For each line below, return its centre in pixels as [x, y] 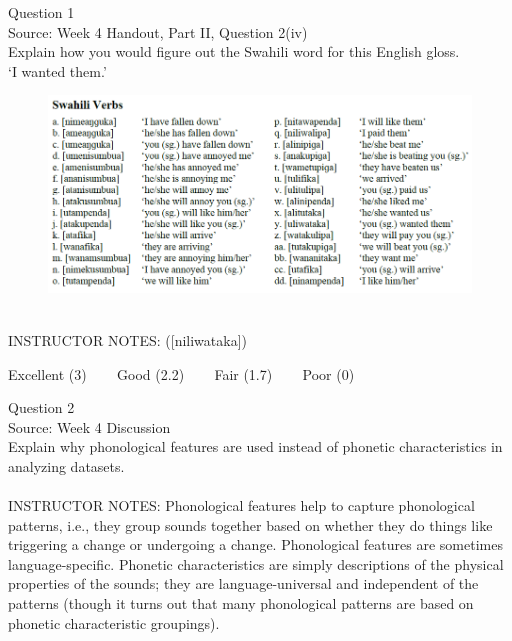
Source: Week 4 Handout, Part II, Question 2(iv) [158, 31]
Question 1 [41, 12]
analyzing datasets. [66, 465]
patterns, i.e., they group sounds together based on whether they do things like [250, 524]
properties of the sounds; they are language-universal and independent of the [243, 583]
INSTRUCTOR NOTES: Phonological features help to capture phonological [241, 505]
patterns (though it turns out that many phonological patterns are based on [241, 603]
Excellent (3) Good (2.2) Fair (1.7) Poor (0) [181, 373]
